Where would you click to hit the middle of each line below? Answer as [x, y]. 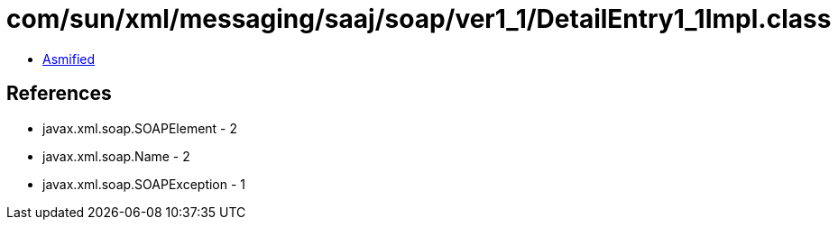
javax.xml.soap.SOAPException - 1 [144, 184]
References [59, 94]
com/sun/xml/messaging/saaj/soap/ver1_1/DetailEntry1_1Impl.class [419, 19]
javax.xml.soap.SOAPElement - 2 [140, 128]
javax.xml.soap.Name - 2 [116, 156]
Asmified [69, 59]
